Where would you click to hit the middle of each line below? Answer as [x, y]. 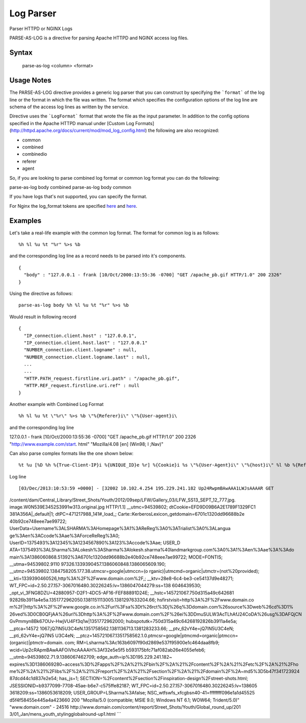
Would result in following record [43, 317]
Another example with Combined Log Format [57, 404]
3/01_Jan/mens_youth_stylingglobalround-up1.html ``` [65, 714]
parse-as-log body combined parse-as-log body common [70, 187]
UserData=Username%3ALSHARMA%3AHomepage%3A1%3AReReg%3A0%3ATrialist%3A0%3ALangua [120, 528]
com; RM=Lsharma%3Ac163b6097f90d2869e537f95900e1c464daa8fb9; [142, 643]
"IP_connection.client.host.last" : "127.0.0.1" [86, 343]
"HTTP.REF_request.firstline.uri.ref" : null [82, 386]
